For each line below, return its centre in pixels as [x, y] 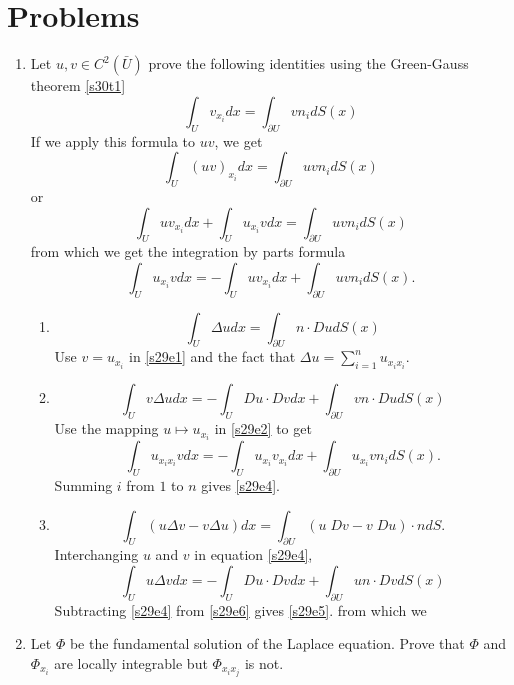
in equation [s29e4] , [253, 554]
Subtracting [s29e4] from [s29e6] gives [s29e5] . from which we [240, 609]
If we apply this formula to [113, 140]
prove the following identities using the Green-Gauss [308, 63]
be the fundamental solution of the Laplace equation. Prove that [267, 643]
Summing [83, 484]
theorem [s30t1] [78, 85]
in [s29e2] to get [263, 428]
